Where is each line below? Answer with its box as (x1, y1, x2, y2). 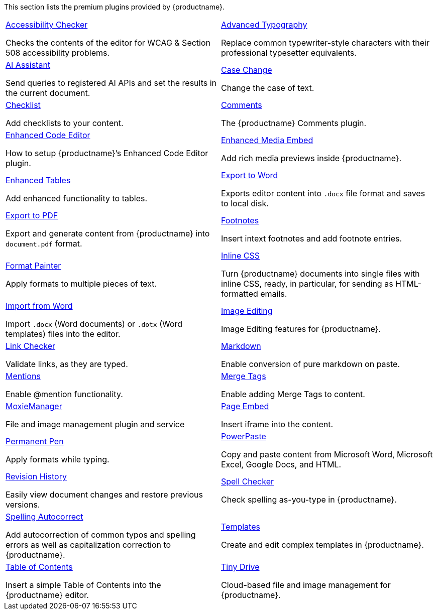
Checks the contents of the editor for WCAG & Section (6, 38, 211, 48)
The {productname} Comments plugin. (221, 118, 367, 128)
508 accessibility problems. (6, 48, 110, 58)
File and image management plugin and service (6, 419, 185, 429)
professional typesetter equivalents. (221, 48, 357, 58)
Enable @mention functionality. (6, 389, 123, 399)
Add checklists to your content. (6, 118, 124, 128)
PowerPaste (221, 431, 266, 441)
